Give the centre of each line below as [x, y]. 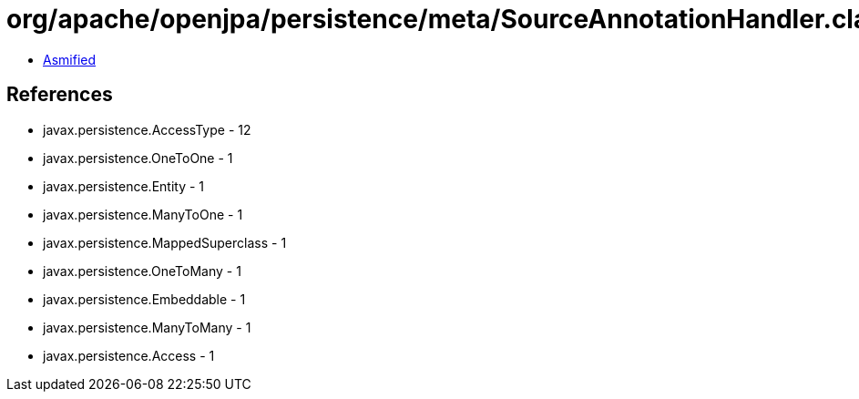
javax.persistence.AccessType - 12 [147, 129]
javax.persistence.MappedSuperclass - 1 [165, 242]
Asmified [70, 59]
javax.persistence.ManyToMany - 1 [147, 327]
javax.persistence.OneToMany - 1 [142, 271]
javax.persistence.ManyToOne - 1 [143, 214]
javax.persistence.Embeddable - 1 [144, 299]
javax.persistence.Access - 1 [129, 355]
